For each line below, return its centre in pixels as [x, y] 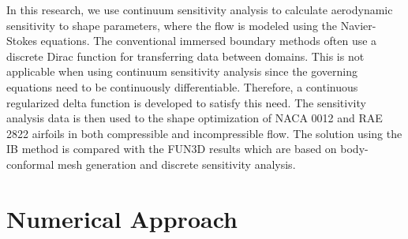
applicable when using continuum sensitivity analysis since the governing [182, 71]
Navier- [358, 25]
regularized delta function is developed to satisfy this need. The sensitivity [186, 102]
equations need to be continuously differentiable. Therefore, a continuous [182, 86]
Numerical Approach [122, 218]
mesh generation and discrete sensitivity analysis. [176, 164]
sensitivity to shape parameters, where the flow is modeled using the [172, 25]
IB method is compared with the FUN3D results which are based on [172, 149]
